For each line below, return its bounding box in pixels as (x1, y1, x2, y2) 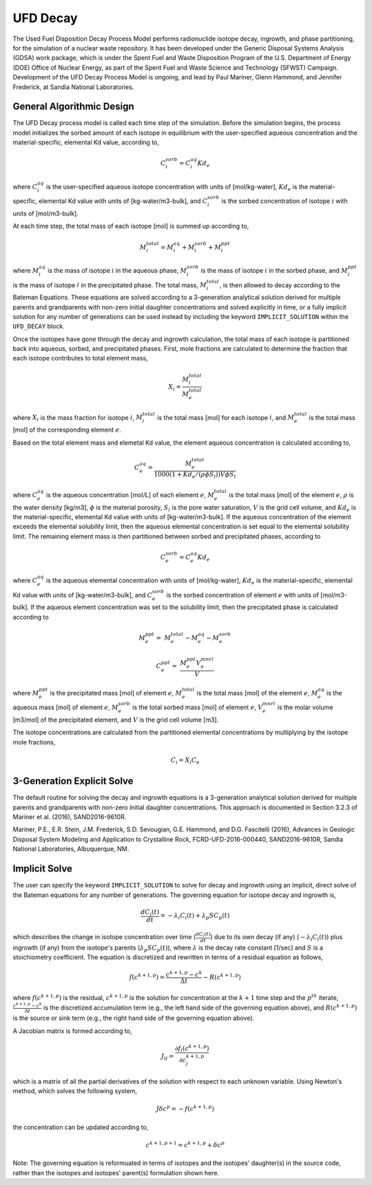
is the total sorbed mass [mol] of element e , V (132, 703, 263, 711)
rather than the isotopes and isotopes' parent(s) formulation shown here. (12, 1168, 220, 1177)
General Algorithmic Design (12, 101, 134, 113)
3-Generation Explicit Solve (12, 775, 134, 787)
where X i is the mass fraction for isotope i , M (12, 413, 143, 423)
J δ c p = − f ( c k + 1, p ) (156, 1104, 215, 1113)
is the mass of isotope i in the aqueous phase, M (47, 266, 187, 274)
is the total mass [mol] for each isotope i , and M (157, 413, 295, 421)
